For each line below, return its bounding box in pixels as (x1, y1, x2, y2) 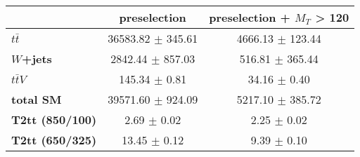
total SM (11, 91, 62, 107)
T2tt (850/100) (11, 111, 97, 128)
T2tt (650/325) (11, 132, 97, 148)
